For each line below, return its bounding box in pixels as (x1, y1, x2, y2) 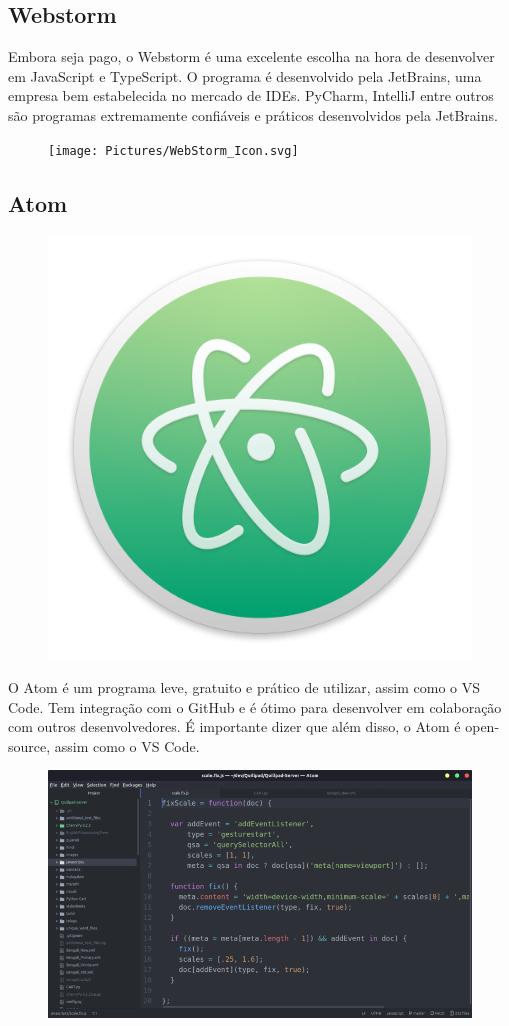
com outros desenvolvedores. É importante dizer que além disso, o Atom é (8, 716, 461, 737)
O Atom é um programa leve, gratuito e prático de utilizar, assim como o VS (8, 677, 481, 698)
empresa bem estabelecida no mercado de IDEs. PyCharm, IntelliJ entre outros (8, 85, 494, 106)
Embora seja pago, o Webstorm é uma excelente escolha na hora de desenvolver (8, 46, 495, 67)
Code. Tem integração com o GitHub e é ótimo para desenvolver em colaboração (8, 696, 502, 717)
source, (8, 735, 51, 756)
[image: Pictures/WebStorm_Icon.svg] (48, 143, 299, 158)
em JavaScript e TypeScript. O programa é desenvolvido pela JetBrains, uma (8, 65, 482, 86)
